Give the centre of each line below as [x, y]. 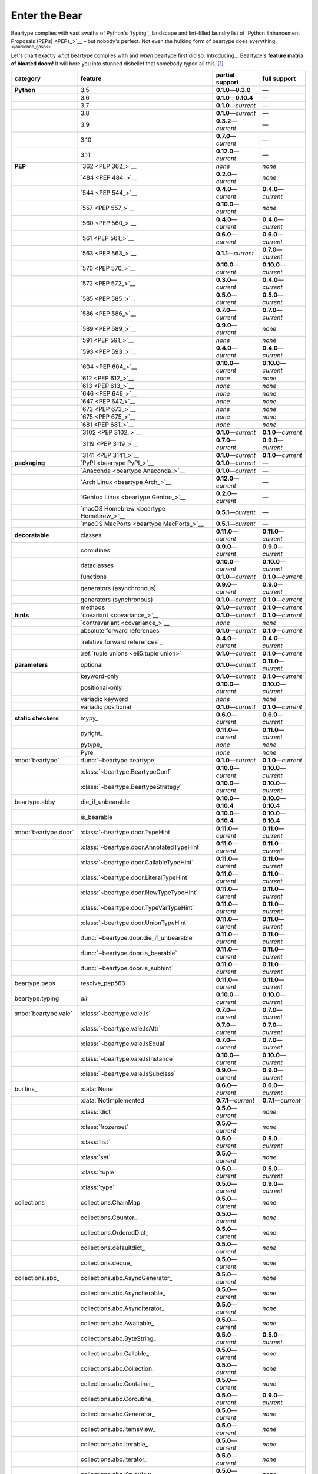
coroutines [95, 550]
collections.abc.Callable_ [115, 1354]
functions [94, 577]
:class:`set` [96, 1157]
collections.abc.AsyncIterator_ [122, 1308]
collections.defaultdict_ [112, 1248]
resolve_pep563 [103, 983]
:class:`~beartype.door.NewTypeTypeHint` [139, 893]
